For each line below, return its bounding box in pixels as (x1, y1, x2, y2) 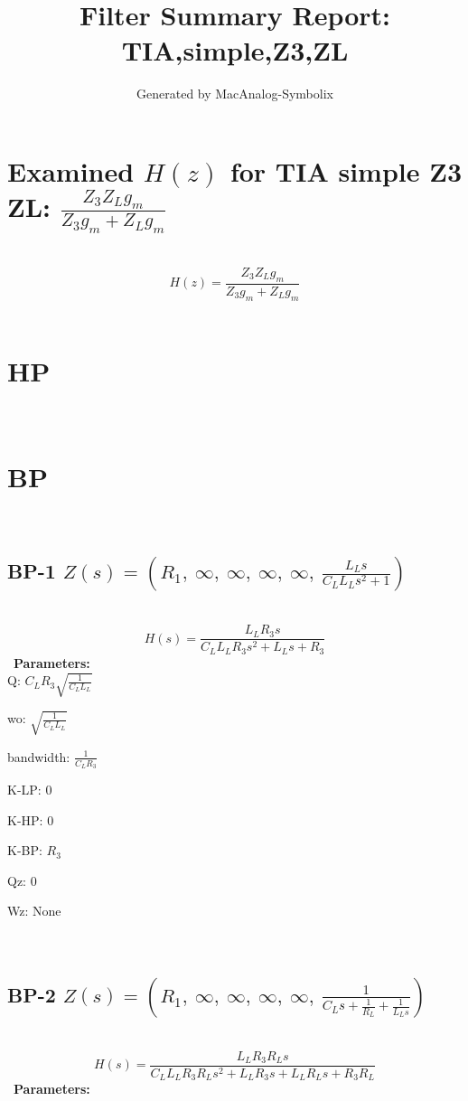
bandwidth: (7, 747, 70, 766)
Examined (7, 152, 135, 189)
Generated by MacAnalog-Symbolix (136, 84, 333, 103)
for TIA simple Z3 (229, 152, 463, 189)
